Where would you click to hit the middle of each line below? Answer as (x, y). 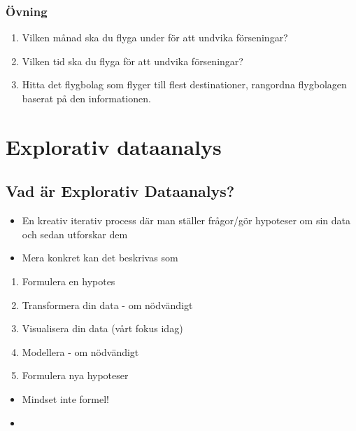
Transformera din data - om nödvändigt (107, 305)
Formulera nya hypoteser (75, 375)
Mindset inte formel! (65, 398)
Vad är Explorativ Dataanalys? (120, 191)
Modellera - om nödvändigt (80, 351)
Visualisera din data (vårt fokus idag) (102, 328)
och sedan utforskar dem (75, 234)
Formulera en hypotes (69, 281)
